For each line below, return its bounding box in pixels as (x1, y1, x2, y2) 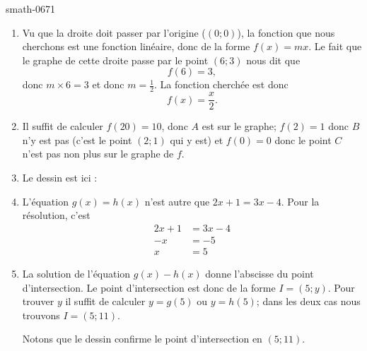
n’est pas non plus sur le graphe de (22, 146, 174, 161)
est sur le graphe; (202, 119, 276, 133)
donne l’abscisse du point (205, 266, 314, 280)
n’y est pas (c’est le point (22, 132, 132, 147)
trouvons (22, 307, 60, 322)
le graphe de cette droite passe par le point (22, 52, 209, 67)
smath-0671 (6, 1, 56, 16)
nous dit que (246, 52, 301, 67)
